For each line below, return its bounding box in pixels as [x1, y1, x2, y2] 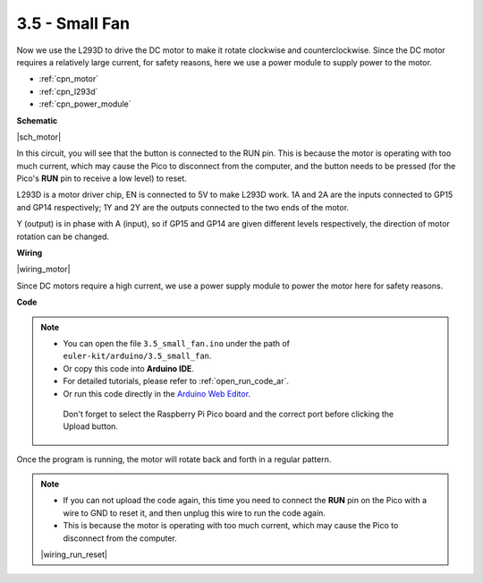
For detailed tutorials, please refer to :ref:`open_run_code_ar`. [63, 376, 290, 387]
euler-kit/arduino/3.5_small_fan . [63, 350, 212, 362]
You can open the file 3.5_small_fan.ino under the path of [63, 338, 291, 348]
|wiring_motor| [16, 264, 71, 275]
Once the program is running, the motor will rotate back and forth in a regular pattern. [16, 453, 332, 465]
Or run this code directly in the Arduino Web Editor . [63, 388, 250, 399]
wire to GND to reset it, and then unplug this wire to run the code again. [63, 507, 326, 519]
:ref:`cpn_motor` [38, 73, 98, 84]
